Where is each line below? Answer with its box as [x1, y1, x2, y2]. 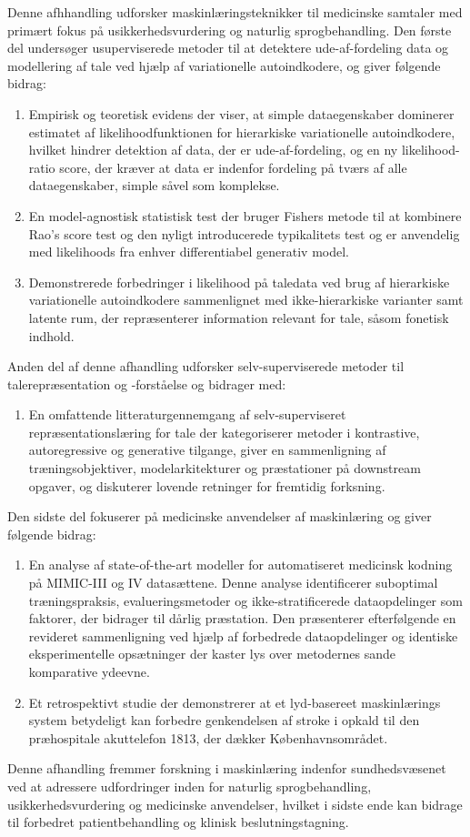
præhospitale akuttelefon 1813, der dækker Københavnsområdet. [28, 728, 388, 747]
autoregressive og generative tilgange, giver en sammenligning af [28, 440, 386, 459]
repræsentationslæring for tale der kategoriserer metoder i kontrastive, [28, 422, 420, 441]
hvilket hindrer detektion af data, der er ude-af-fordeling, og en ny [28, 140, 398, 159]
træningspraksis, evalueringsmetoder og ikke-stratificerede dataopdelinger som [28, 590, 463, 610]
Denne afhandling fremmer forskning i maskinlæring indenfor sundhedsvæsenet [7, 759, 446, 778]
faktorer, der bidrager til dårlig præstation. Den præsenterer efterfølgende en [28, 609, 456, 628]
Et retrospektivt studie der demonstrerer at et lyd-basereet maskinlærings [28, 692, 441, 711]
